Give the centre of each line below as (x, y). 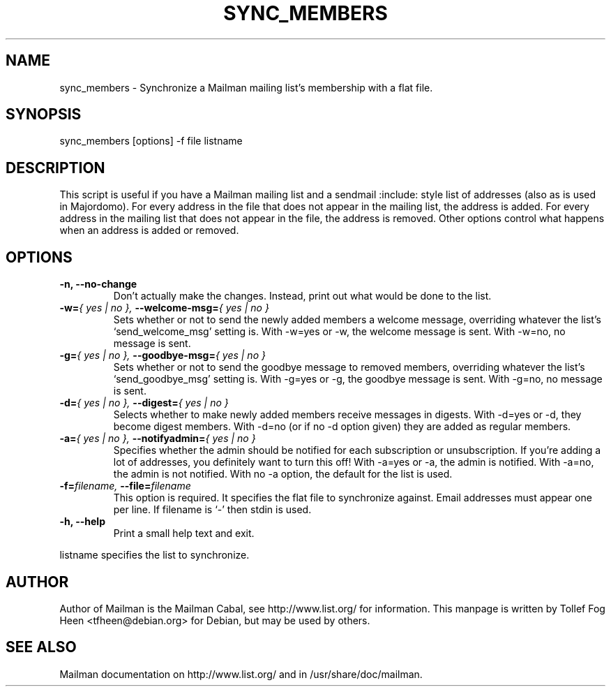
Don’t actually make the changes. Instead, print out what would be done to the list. (302, 296)
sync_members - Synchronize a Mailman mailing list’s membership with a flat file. (246, 87)
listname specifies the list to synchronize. (154, 555)
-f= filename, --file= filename (125, 486)
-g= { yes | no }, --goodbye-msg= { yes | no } (163, 355)
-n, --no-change (98, 284)
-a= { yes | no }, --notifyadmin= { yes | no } (158, 439)
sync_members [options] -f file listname (151, 141)
